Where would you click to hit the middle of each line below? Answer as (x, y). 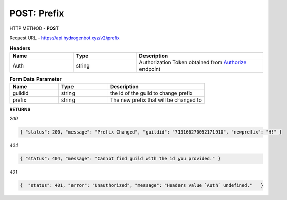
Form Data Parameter (35, 79)
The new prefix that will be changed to (156, 100)
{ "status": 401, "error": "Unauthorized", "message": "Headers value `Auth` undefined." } (142, 186)
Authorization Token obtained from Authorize (193, 62)
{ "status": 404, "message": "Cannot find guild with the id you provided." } (120, 159)
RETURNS (20, 110)
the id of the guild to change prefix (151, 93)
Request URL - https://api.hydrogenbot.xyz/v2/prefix (64, 38)
